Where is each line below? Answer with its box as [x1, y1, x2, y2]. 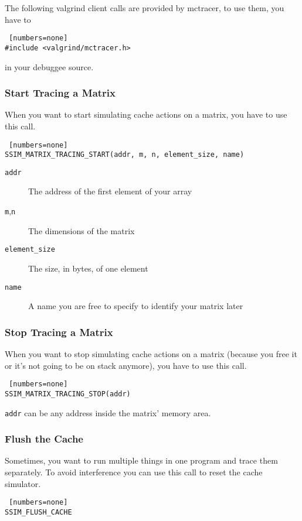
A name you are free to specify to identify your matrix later [28, 300, 243, 312]
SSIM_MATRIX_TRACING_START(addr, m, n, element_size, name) [5, 150, 245, 159]
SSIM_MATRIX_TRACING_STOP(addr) [5, 389, 131, 398]
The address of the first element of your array [28, 185, 192, 197]
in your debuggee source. [5, 60, 94, 73]
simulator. [5, 477, 41, 489]
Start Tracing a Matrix [5, 85, 116, 100]
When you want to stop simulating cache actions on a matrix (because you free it [5, 348, 297, 360]
